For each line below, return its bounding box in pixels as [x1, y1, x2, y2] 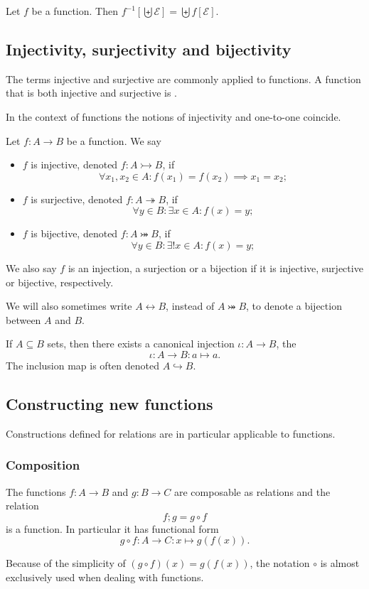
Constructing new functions [6, 392, 213, 414]
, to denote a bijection [246, 298, 342, 313]
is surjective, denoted [31, 191, 123, 206]
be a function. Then [31, 4, 118, 18]
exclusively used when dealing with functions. [6, 569, 204, 584]
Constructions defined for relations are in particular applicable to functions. [6, 426, 336, 441]
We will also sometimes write [6, 298, 132, 313]
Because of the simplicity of [6, 556, 126, 571]
